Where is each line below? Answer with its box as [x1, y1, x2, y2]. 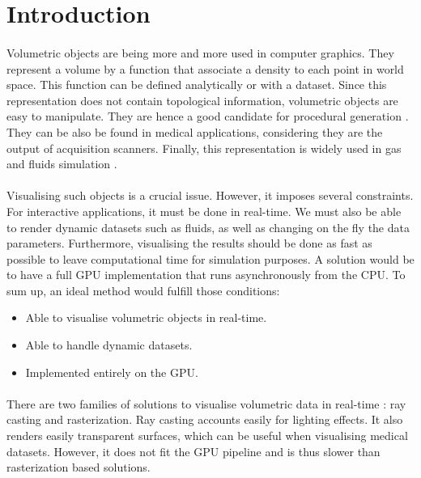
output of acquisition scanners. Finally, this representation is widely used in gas [6, 139, 402, 156]
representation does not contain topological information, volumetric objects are [6, 91, 398, 108]
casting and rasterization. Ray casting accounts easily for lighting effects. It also [6, 411, 403, 428]
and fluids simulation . [6, 155, 117, 172]
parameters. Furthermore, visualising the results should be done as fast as [6, 235, 372, 252]
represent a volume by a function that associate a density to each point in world [6, 60, 404, 77]
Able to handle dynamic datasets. [25, 336, 193, 353]
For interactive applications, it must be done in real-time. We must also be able [6, 202, 402, 219]
